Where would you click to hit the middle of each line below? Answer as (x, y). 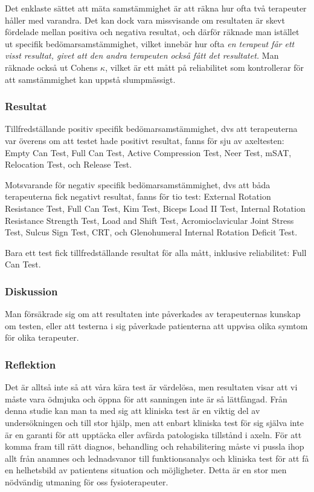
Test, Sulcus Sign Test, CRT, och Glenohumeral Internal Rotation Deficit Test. (151, 232)
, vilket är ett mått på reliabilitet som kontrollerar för (205, 67)
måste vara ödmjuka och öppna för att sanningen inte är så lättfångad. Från (146, 399)
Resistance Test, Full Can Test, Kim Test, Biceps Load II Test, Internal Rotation (155, 208)
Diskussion (31, 291)
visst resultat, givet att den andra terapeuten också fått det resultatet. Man (142, 55)
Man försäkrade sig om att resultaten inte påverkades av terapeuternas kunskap (153, 314)
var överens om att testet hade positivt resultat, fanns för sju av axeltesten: (145, 140)
